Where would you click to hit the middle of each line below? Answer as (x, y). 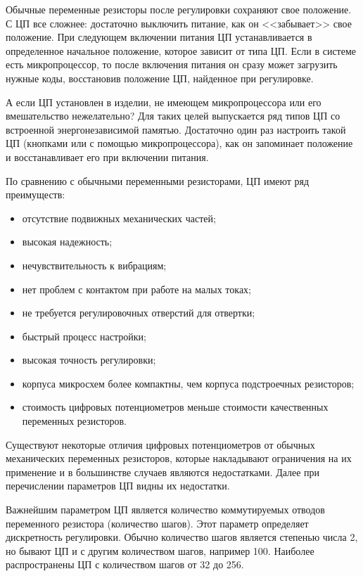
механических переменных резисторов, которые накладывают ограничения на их (179, 458)
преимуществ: (36, 194)
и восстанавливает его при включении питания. (107, 156)
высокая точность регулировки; (89, 360)
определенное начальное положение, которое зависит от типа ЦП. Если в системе (181, 50)
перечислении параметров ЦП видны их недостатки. (118, 486)
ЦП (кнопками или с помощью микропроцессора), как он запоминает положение (179, 143)
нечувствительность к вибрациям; (94, 265)
